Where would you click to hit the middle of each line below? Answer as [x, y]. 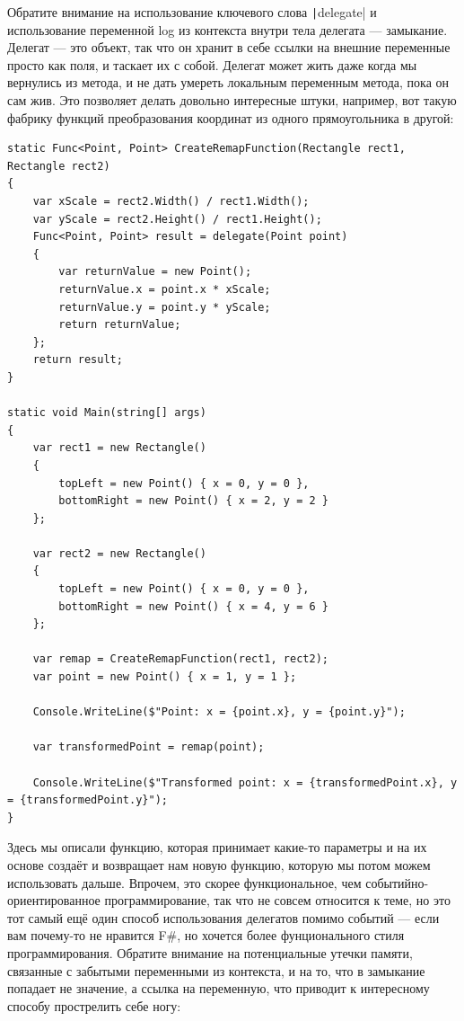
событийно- [397, 882]
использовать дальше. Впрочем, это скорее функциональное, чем [184, 882]
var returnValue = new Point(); [155, 272]
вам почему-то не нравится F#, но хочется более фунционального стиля [206, 935]
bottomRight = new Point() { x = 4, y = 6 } [193, 606]
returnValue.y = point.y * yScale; [165, 307]
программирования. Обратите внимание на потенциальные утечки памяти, [210, 952]
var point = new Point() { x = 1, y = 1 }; [165, 677]
